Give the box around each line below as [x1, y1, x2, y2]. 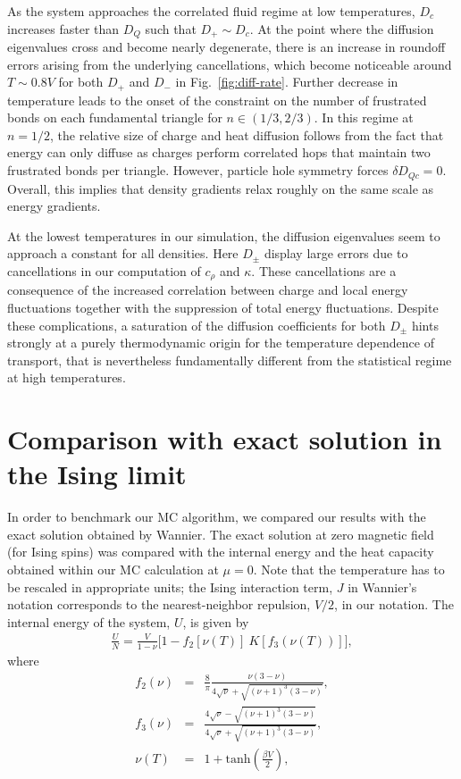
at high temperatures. [7, 368, 126, 387]
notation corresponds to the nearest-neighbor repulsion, [7, 595, 311, 614]
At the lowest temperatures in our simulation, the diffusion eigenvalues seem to [7, 226, 440, 245]
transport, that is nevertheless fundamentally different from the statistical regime [7, 350, 452, 369]
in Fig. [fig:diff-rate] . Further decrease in [175, 72, 398, 91]
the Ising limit [7, 456, 187, 492]
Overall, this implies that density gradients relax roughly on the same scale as [7, 179, 434, 197]
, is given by [182, 612, 249, 631]
